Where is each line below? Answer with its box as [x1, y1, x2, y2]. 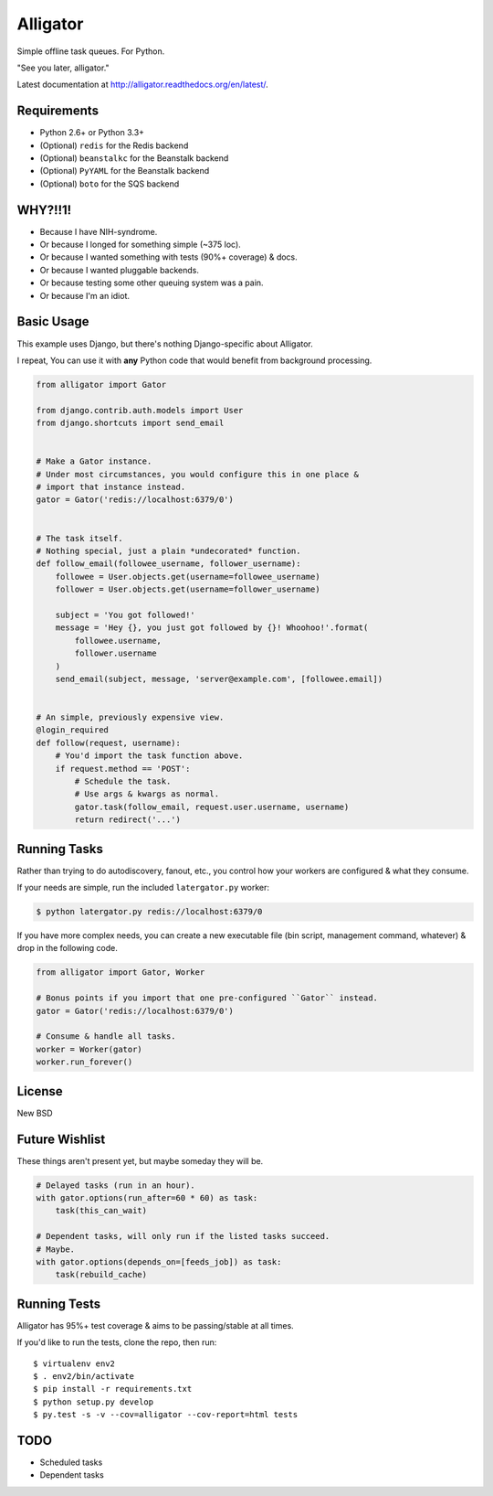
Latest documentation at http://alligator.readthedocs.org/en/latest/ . [16, 79, 268, 91]
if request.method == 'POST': [55, 764, 191, 774]
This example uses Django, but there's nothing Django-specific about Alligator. [16, 338, 314, 349]
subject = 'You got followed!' [55, 609, 195, 620]
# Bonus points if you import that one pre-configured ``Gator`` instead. [36, 993, 379, 1003]
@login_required [36, 725, 110, 735]
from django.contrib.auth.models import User [36, 405, 244, 415]
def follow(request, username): [36, 737, 182, 748]
